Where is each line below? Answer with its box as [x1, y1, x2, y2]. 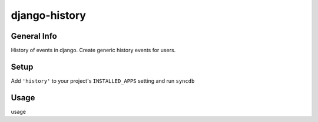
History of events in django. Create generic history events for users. [11, 47, 176, 54]
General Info [11, 31, 57, 41]
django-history [11, 9, 87, 22]
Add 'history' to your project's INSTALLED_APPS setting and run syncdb [11, 77, 195, 84]
